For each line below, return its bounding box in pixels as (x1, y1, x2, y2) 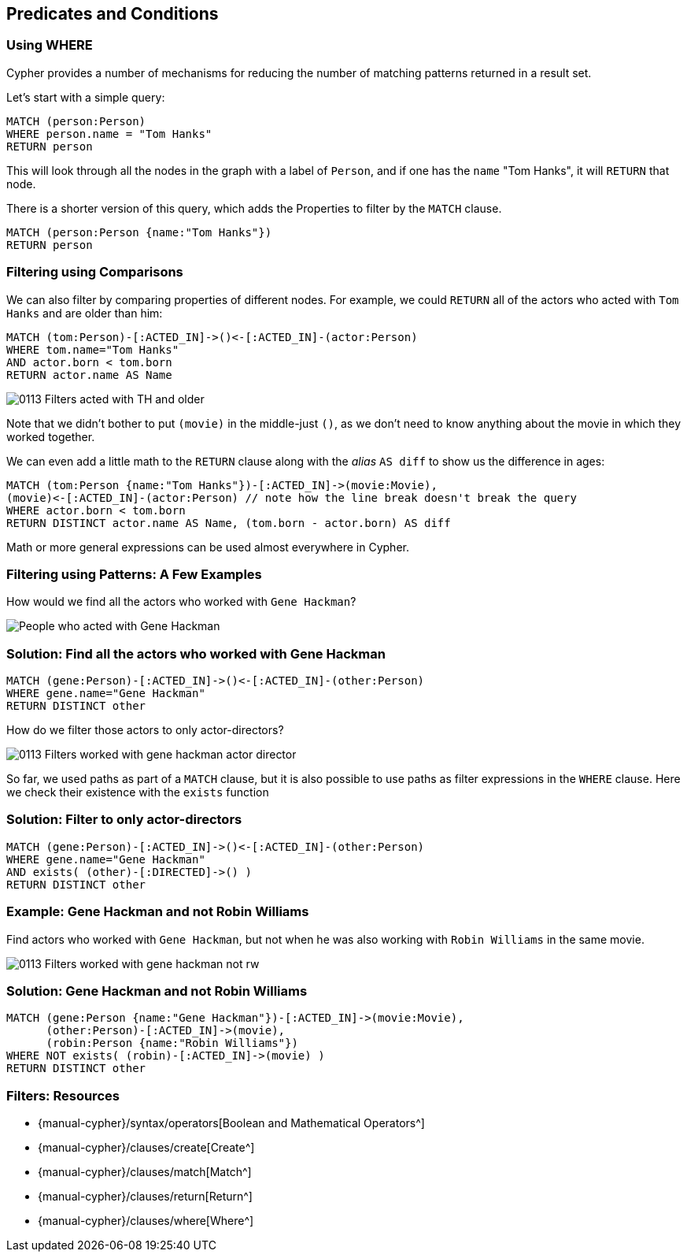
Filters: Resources (6, 1087, 120, 1104)
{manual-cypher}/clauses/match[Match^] (38, 1165, 252, 1179)
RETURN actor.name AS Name (6, 368, 172, 381)
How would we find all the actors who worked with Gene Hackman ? (6, 595, 356, 609)
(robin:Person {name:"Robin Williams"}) (46, 1037, 298, 1050)
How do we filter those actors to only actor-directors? (6, 723, 284, 737)
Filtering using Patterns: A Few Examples (6, 566, 262, 582)
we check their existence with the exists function (6, 785, 269, 800)
